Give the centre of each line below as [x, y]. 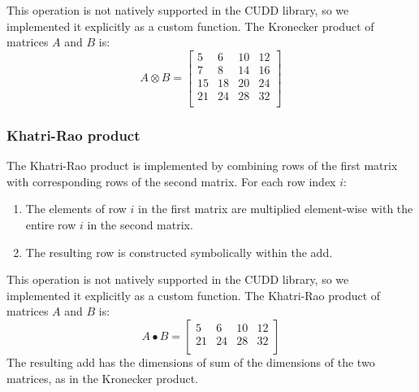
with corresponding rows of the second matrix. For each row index [171, 181]
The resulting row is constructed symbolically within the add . [179, 252]
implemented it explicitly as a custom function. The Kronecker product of [190, 26]
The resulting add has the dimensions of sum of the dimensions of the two [191, 362]
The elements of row [76, 209]
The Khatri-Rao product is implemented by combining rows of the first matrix [202, 166]
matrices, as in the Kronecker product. [102, 378]
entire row [51, 224]
